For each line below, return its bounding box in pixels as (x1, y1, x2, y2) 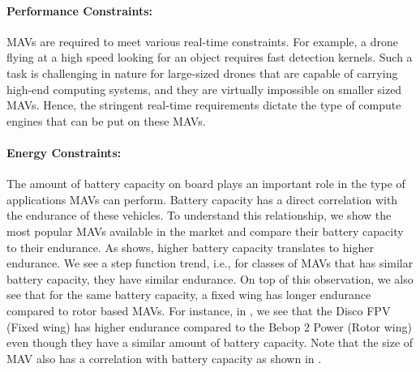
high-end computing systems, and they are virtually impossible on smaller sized (6, 80, 402, 97)
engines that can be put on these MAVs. (6, 112, 206, 129)
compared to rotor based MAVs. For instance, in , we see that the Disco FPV (6, 301, 391, 319)
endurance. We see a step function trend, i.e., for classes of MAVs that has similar (6, 254, 414, 272)
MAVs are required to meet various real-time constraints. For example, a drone (6, 32, 399, 49)
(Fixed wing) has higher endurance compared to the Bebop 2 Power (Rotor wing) (6, 318, 412, 335)
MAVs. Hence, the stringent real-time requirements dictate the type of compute (6, 96, 401, 113)
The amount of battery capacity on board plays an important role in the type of (6, 175, 405, 192)
